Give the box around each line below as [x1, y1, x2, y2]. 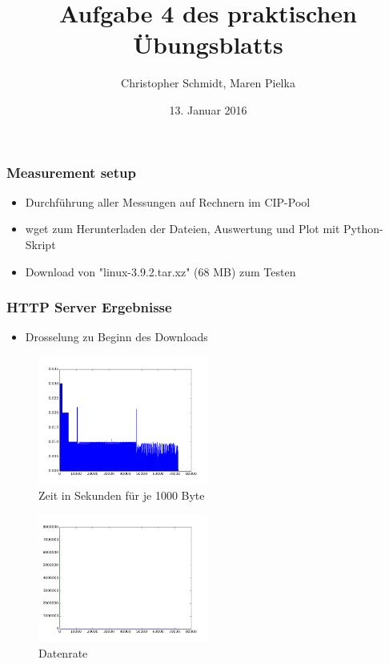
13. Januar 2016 [169, 101, 247, 118]
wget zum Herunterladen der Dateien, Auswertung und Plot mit [25, 220, 340, 237]
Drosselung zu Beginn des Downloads [25, 328, 208, 345]
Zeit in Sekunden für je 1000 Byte [38, 486, 205, 503]
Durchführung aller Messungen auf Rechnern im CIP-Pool [25, 193, 311, 210]
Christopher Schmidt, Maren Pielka [121, 74, 295, 91]
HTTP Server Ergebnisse [6, 297, 172, 317]
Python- [343, 220, 383, 237]
